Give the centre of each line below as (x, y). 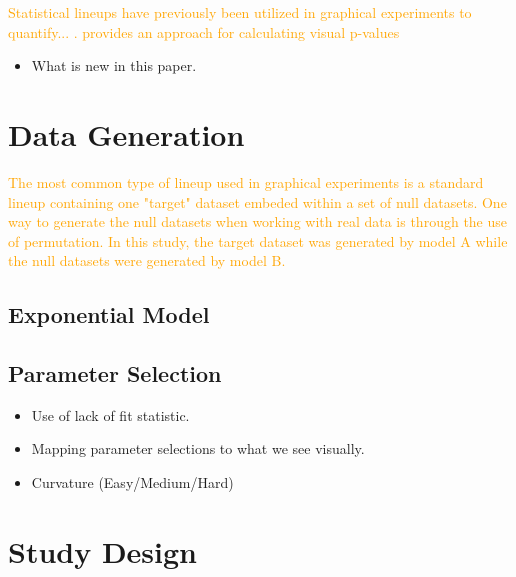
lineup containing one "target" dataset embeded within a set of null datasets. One (257, 201)
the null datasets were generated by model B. (147, 260)
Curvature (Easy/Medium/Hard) (132, 482)
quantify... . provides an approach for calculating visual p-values (204, 31)
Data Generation (126, 133)
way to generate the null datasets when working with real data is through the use (257, 221)
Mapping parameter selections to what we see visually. (198, 448)
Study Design (103, 550)
